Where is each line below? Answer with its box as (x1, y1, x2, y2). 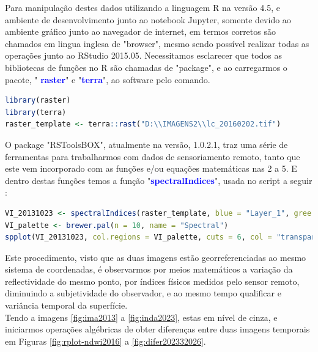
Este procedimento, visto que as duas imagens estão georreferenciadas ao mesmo (5, 251, 306, 263)
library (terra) (5, 108, 67, 117)
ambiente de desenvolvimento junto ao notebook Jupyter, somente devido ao (5, 13, 291, 26)
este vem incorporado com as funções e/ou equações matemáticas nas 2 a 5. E (5, 162, 297, 175)
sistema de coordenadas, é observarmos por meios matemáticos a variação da (5, 263, 293, 276)
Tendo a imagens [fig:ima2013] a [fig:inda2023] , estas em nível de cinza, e (5, 310, 278, 323)
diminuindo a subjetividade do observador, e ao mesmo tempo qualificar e (5, 287, 281, 299)
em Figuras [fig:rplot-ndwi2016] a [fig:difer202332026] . (5, 334, 206, 347)
